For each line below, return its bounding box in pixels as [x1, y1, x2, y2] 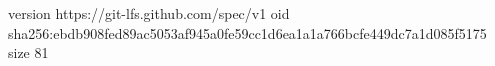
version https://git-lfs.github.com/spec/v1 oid [8, 3, 290, 23]
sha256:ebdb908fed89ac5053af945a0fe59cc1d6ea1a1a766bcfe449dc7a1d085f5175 [8, 22, 487, 43]
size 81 [8, 42, 49, 63]
